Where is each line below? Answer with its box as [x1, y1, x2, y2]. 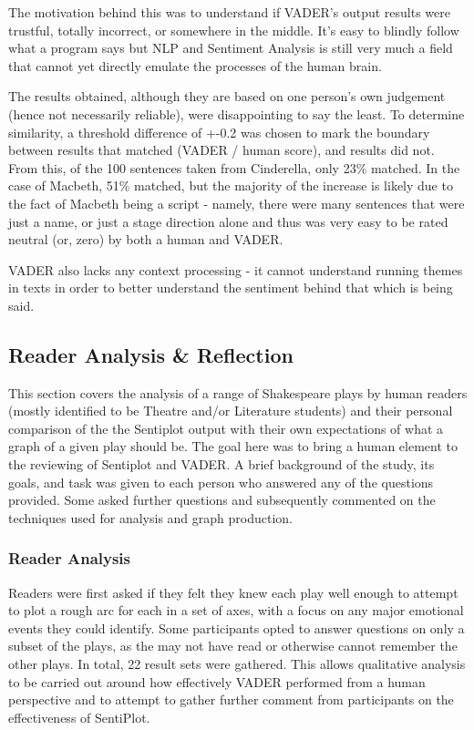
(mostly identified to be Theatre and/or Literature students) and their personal [8, 401, 453, 420]
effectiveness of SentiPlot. [8, 707, 150, 726]
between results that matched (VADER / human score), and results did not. [8, 140, 435, 159]
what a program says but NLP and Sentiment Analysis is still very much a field [8, 38, 453, 57]
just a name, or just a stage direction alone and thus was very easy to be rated [8, 211, 448, 231]
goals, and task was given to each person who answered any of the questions [8, 472, 434, 491]
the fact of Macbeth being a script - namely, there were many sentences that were [8, 193, 465, 212]
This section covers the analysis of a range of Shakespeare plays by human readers [8, 383, 468, 402]
